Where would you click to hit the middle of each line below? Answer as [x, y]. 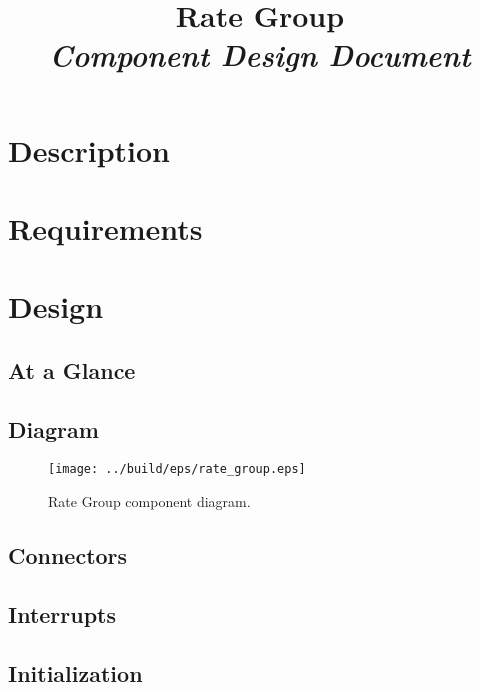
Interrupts [62, 613]
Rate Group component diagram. [149, 501]
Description [89, 149]
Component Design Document [260, 55]
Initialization [75, 672]
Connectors [68, 555]
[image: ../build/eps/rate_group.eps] [177, 469]
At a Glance [72, 369]
